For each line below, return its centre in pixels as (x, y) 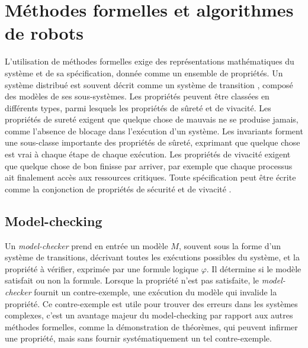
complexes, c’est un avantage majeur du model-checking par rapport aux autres (149, 315)
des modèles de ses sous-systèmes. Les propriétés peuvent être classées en (137, 96)
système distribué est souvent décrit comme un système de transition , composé (149, 84)
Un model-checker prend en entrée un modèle (86, 245)
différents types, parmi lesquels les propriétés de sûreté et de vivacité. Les (138, 107)
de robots (44, 33)
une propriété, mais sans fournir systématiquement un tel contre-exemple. (138, 338)
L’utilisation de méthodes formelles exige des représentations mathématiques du (150, 61)
